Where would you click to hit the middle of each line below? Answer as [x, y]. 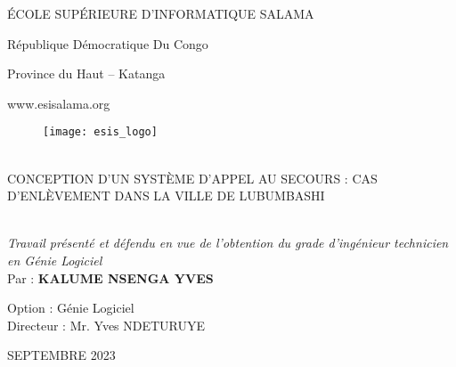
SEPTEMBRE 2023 [61, 355]
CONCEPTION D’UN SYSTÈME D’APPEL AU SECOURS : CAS [192, 178]
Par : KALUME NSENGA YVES [110, 277]
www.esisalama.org [59, 103]
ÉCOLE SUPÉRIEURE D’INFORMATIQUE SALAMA [161, 13]
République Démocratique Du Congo [108, 43]
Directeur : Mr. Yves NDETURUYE [106, 325]
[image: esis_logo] [100, 132]
